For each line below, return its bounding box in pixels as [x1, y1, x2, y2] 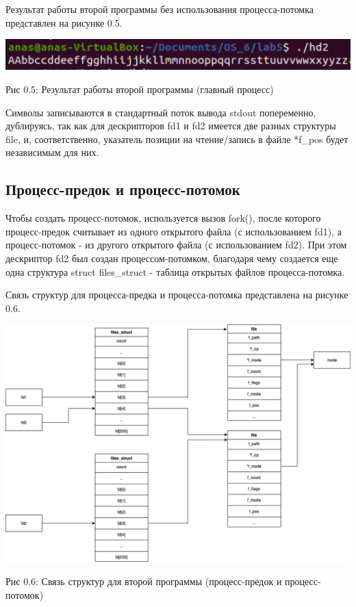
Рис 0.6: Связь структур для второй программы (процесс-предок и [5, 574, 282, 589]
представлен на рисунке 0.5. [5, 15, 123, 29]
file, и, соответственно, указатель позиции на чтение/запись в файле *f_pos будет [5, 131, 348, 146]
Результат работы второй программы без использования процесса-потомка [5, 2, 314, 16]
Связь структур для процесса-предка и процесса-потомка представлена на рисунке [5, 287, 348, 302]
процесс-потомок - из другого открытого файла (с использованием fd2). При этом [5, 237, 347, 252]
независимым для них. [5, 145, 99, 159]
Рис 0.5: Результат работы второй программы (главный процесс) [5, 82, 274, 96]
